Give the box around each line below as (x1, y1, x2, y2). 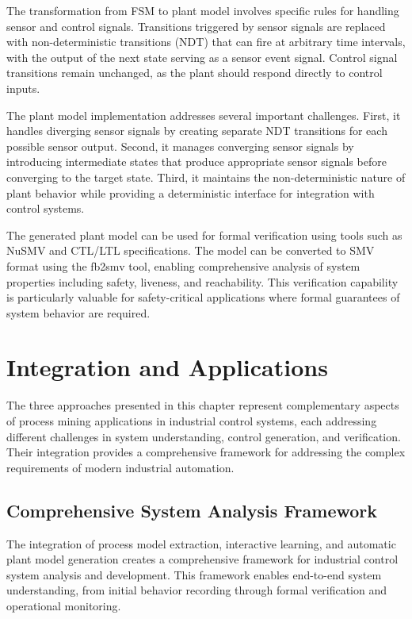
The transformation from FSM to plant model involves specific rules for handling (6, 2, 399, 18)
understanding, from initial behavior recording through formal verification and (6, 582, 387, 598)
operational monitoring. (6, 597, 121, 613)
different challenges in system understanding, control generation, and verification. (6, 428, 401, 444)
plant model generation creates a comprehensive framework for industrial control (6, 551, 399, 567)
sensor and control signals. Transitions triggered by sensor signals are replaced (6, 17, 386, 34)
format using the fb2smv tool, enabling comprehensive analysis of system (6, 257, 360, 274)
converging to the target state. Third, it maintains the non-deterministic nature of (6, 168, 406, 185)
